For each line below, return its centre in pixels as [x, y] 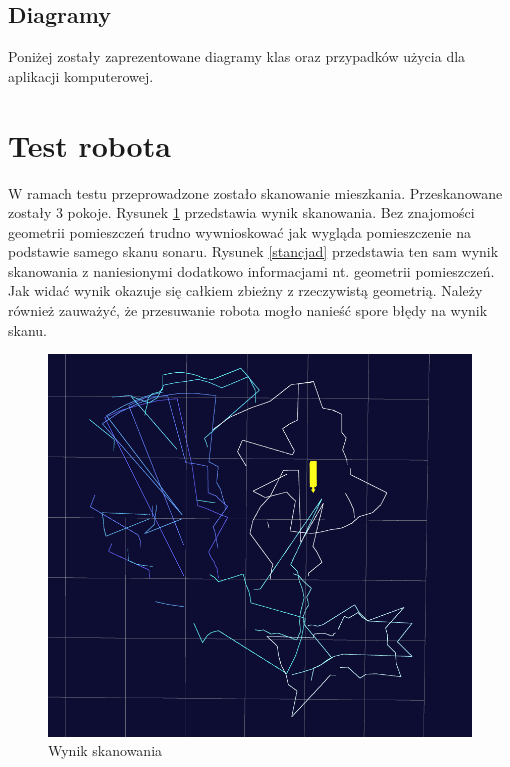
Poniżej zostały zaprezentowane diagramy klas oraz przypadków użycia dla [237, 56]
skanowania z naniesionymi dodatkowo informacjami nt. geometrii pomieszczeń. [251, 270]
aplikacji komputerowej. [81, 75]
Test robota [89, 144]
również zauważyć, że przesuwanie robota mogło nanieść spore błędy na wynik [248, 310]
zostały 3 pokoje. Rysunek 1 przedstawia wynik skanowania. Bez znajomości [241, 212]
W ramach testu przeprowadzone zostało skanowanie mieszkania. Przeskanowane [255, 192]
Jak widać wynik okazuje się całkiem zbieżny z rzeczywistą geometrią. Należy [245, 290]
